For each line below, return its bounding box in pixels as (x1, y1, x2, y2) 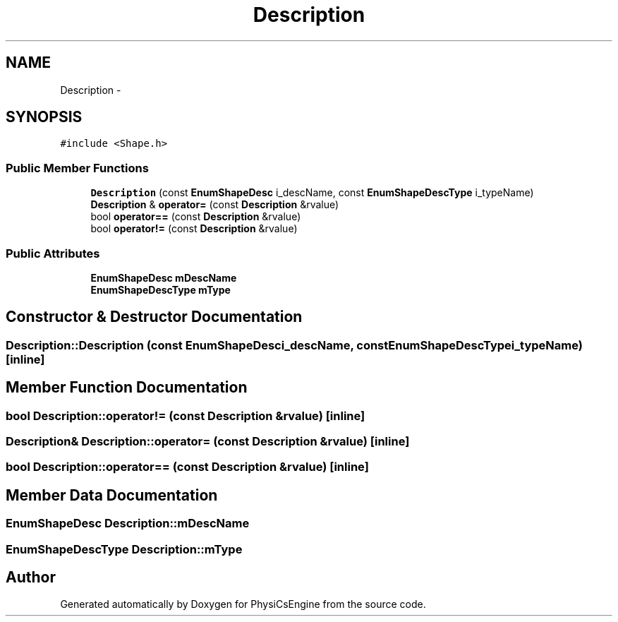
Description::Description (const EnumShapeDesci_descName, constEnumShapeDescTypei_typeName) (6, 337, 583, 352)
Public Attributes (6, 246, 100, 261)
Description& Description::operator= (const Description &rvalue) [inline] (6, 434, 410, 448)
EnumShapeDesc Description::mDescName (6, 516, 250, 531)
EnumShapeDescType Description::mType (6, 542, 243, 556)
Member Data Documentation (6, 486, 218, 504)
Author (6, 568, 56, 587)
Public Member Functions (6, 160, 149, 175)
